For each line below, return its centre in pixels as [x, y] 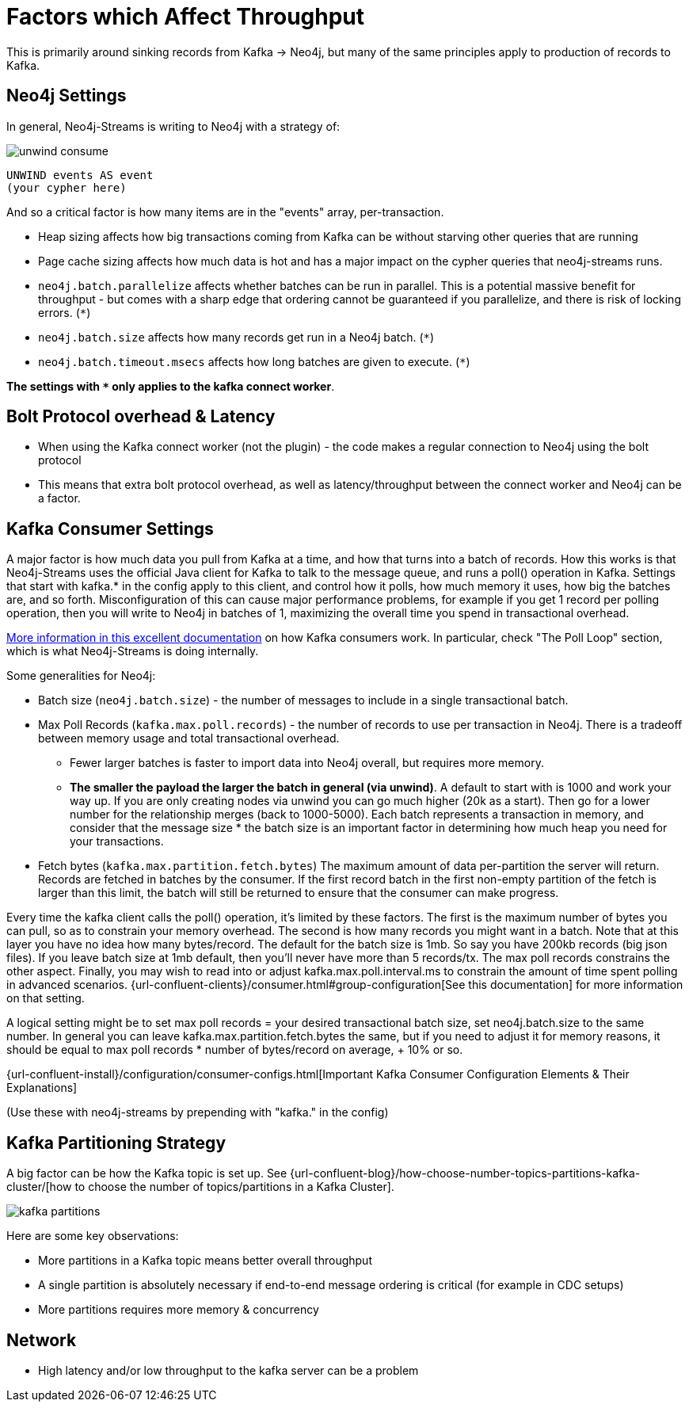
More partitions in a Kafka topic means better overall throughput [205, 1261]
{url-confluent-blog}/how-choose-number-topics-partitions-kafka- [465, 1173]
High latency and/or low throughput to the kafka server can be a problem [228, 1370]
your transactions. [117, 841]
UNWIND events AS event [80, 175]
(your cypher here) [67, 187]
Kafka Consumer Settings [110, 528]
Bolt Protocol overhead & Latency [141, 417]
